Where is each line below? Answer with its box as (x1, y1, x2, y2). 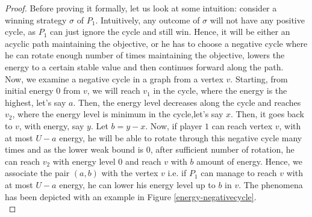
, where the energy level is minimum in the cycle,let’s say (12, 108, 223, 120)
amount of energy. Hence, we (196, 154, 303, 167)
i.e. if (167, 167, 187, 179)
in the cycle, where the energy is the (153, 84, 287, 97)
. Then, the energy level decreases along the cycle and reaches (73, 96, 301, 108)
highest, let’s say (5, 96, 66, 108)
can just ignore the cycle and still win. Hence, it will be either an (50, 25, 290, 38)
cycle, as (5, 25, 36, 38)
